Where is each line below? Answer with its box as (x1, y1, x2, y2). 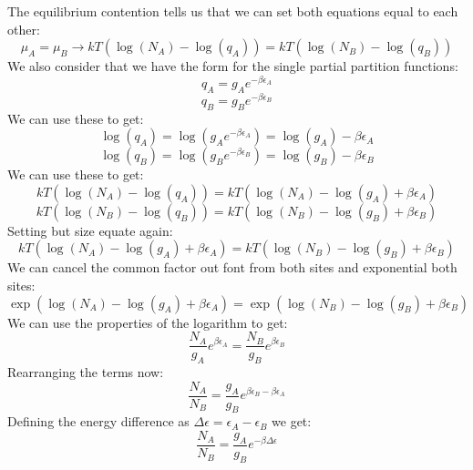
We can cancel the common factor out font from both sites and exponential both (7, 258, 458, 277)
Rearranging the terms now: (7, 362, 164, 381)
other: (7, 19, 40, 38)
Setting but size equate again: (7, 220, 173, 240)
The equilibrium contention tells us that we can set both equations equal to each (7, 2, 458, 20)
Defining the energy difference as (7, 412, 190, 431)
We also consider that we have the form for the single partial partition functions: (7, 56, 458, 76)
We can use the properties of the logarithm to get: (7, 312, 288, 332)
